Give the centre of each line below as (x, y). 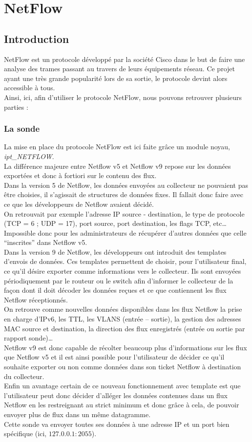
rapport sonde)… (29, 338)
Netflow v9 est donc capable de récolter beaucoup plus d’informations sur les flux (126, 347)
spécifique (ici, (25, 433)
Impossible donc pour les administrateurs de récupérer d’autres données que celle (125, 232)
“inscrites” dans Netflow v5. (46, 242)
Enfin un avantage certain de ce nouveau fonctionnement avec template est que (122, 386)
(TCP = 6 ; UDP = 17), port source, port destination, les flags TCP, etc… (115, 223)
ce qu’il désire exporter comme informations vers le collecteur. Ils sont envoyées (123, 271)
